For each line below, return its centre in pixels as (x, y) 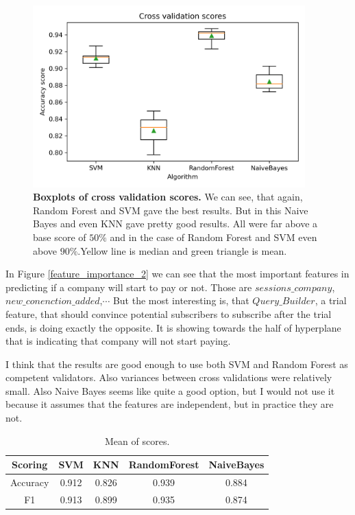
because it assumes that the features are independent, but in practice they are (170, 404)
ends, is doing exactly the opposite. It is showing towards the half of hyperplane (173, 327)
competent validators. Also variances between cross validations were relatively (169, 377)
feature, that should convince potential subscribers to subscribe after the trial (169, 313)
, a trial (331, 300)
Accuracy (30, 482)
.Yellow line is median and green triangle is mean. (182, 250)
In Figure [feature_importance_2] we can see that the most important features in (177, 274)
